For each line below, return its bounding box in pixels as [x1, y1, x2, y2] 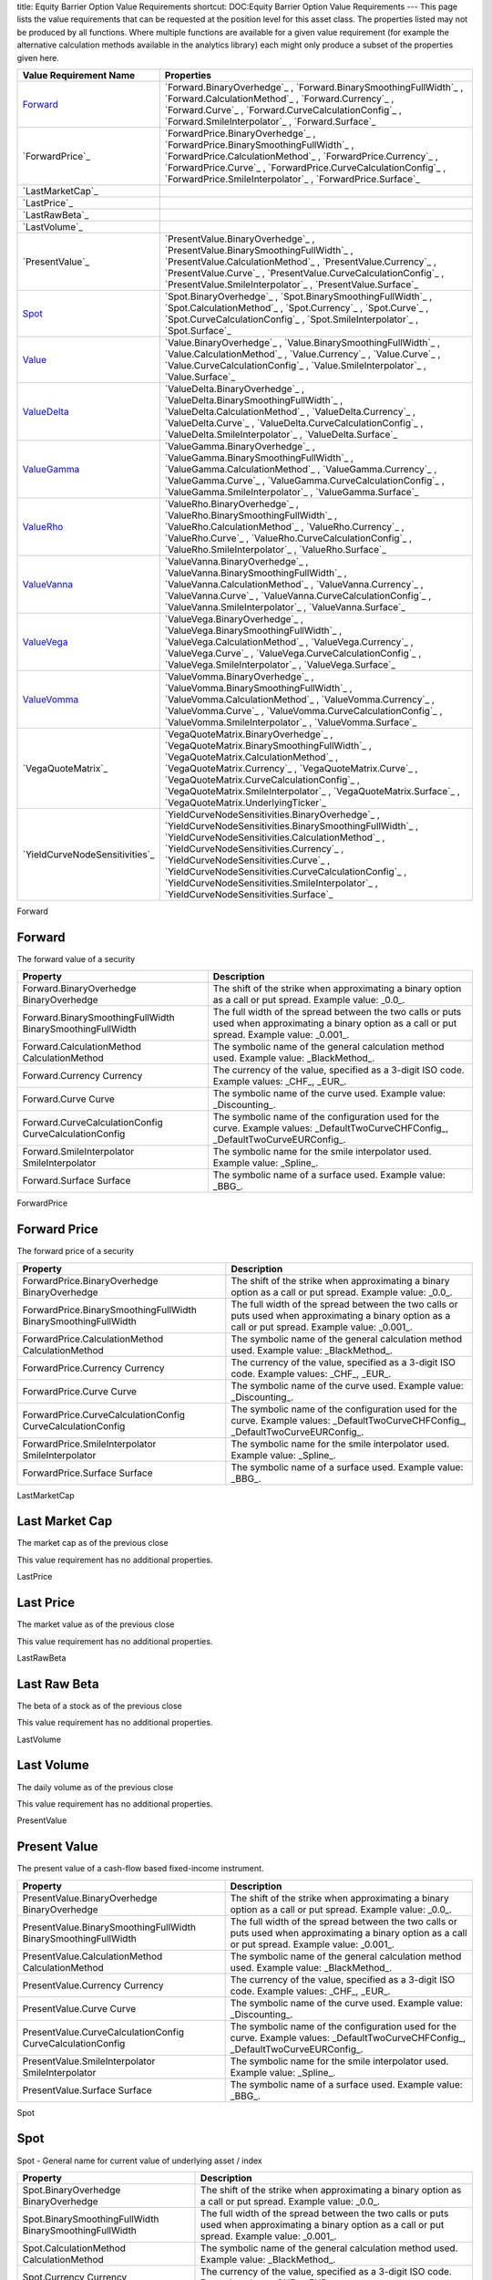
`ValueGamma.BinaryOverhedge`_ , [164, 440, 315, 452]
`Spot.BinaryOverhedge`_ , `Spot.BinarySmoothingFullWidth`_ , [164, 290, 433, 303]
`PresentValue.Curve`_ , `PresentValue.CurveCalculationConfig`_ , [164, 266, 445, 279]
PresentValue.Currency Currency [22, 1979, 164, 1992]
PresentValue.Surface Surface [22, 2084, 152, 2097]
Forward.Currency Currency [22, 1070, 143, 1083]
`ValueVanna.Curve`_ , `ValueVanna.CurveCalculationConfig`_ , [164, 589, 432, 602]
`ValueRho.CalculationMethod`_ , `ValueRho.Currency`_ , [164, 520, 405, 533]
